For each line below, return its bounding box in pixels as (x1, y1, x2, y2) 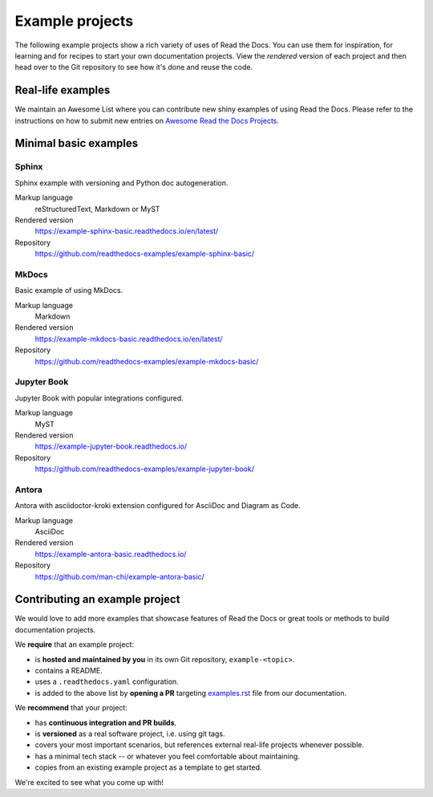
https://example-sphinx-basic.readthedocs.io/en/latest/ (34, 226, 219, 236)
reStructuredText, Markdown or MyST (34, 204, 160, 213)
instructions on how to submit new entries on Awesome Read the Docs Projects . (14, 116, 280, 125)
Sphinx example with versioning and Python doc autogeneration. (14, 177, 229, 188)
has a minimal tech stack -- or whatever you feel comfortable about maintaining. (34, 751, 301, 761)
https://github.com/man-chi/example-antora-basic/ (34, 571, 204, 581)
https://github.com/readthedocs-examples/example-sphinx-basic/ (34, 249, 255, 258)
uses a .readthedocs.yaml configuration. (34, 677, 180, 686)
